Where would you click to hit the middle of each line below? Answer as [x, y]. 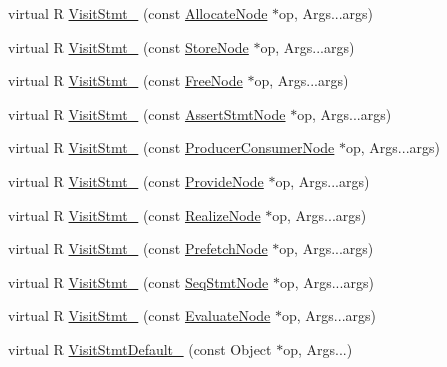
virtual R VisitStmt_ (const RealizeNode [134, 214]
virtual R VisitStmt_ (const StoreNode [128, 46]
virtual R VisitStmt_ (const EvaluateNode [139, 315]
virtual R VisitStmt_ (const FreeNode [125, 80]
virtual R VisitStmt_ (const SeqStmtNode [138, 281]
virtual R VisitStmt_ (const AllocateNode [138, 13]
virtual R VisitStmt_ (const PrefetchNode [138, 248]
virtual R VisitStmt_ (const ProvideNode [136, 180]
